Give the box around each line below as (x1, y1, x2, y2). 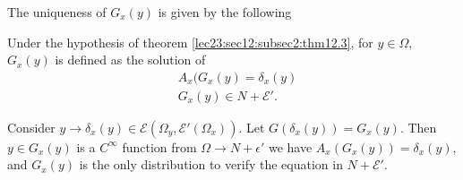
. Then (399, 117, 437, 136)
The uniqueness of (7, 3, 107, 21)
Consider (7, 117, 56, 136)
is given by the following (158, 3, 292, 21)
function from (122, 137, 197, 156)
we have (268, 137, 313, 156)
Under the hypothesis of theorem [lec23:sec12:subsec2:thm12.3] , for (7, 32, 373, 51)
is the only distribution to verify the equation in (79, 155, 343, 174)
